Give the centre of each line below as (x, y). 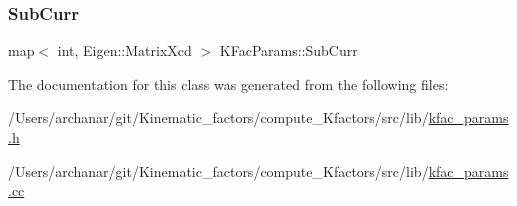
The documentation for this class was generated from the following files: (228, 83)
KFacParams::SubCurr (288, 50)
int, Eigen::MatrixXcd (124, 50)
